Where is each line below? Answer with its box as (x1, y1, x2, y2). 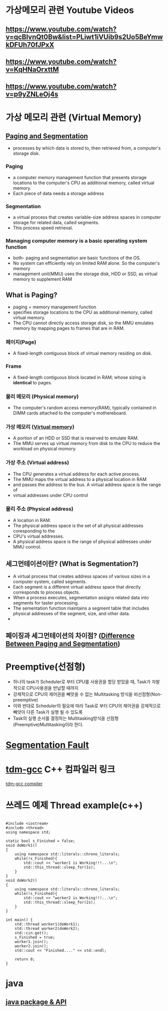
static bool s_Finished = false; (5, 839, 75, 844)
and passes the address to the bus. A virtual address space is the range (12, 481, 161, 487)
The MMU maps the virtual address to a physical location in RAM (12, 476, 147, 482)
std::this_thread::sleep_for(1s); (23, 865, 95, 870)
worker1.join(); (14, 939, 49, 944)
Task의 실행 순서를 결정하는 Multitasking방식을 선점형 (12, 715, 119, 721)
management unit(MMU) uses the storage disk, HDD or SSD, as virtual (12, 271, 158, 277)
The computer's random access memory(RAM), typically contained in (12, 404, 156, 410)
